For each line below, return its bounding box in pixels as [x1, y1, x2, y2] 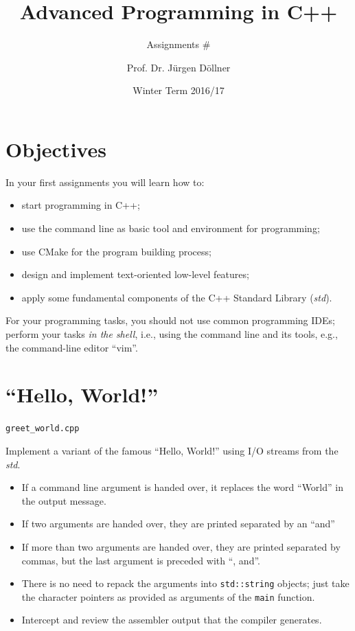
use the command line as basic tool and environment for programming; [21, 221, 320, 236]
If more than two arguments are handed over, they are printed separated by [21, 539, 341, 553]
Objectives [5, 135, 106, 163]
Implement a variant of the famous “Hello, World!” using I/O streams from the [5, 443, 339, 457]
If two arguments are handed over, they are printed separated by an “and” [21, 516, 335, 531]
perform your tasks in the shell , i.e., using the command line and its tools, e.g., [5, 327, 338, 341]
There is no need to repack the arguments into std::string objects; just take [21, 576, 350, 590]
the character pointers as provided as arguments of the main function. [21, 589, 315, 604]
